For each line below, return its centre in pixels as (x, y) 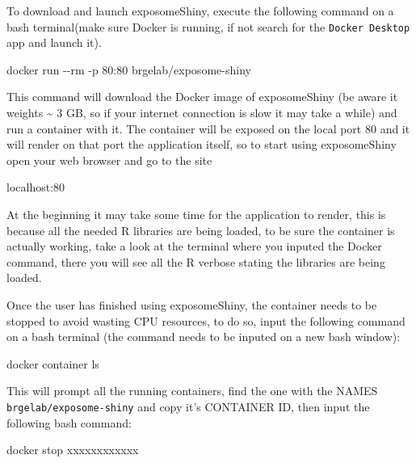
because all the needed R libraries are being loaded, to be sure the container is (201, 230)
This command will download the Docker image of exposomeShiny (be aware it (202, 97)
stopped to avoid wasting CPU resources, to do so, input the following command (206, 320)
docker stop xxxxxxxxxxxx (73, 450)
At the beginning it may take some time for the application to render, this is (196, 214)
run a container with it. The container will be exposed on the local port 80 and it (208, 128)
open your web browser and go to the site (109, 160)
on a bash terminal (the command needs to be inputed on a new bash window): (204, 337)
